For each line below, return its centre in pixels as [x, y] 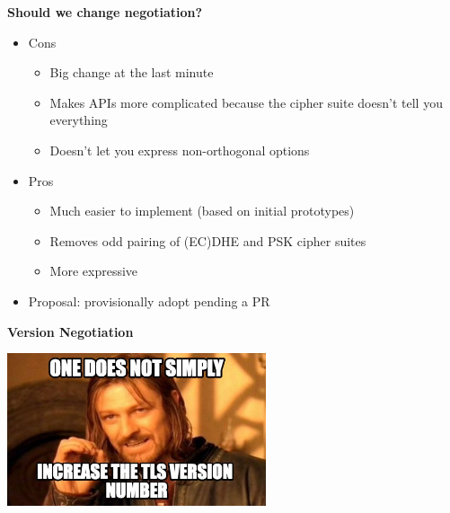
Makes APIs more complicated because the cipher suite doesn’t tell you [246, 102]
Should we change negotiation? [105, 12]
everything [79, 120]
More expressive [94, 271]
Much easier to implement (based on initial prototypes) [202, 211]
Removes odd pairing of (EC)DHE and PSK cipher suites [208, 240]
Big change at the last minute [132, 72]
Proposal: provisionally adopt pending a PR [149, 301]
